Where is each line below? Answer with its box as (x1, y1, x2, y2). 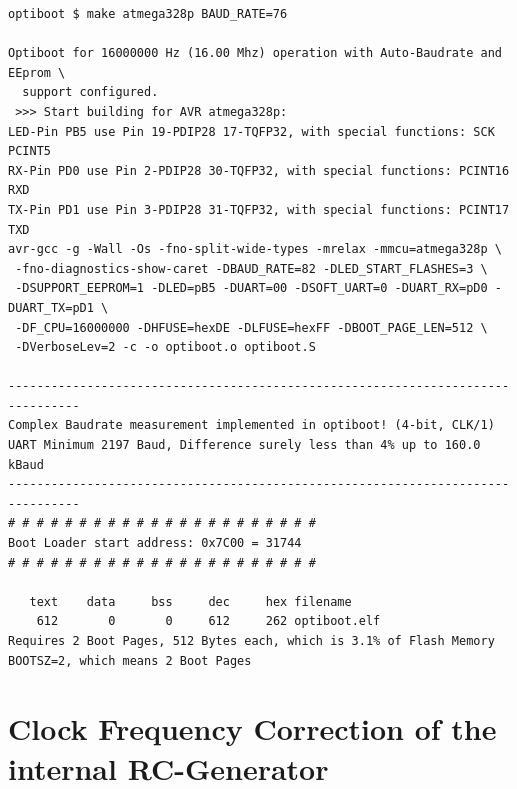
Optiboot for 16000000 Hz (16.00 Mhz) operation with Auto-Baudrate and (8, 46, 502, 61)
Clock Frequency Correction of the (8, 708, 497, 749)
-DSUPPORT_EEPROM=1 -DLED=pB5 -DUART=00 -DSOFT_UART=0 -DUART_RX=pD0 (15, 281, 488, 296)
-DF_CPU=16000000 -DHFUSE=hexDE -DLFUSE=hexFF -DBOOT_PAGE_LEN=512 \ (15, 320, 488, 335)
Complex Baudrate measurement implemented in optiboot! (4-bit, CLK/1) (8, 418, 495, 433)
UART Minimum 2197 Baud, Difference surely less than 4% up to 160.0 (8, 438, 481, 453)
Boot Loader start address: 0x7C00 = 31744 (8, 536, 302, 551)
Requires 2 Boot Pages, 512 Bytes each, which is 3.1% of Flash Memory (8, 634, 495, 648)
